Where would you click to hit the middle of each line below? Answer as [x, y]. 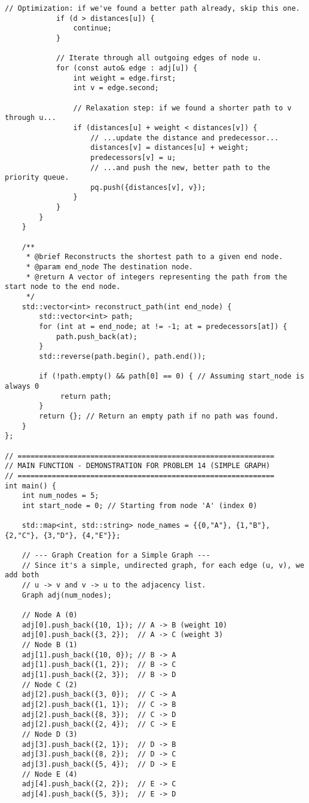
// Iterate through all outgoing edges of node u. [159, 58]
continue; [92, 28]
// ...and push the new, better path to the [180, 167]
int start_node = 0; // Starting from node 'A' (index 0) [140, 505]
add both [22, 575]
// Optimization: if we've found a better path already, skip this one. [152, 8]
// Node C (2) [50, 684]
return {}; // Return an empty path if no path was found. [159, 416]
